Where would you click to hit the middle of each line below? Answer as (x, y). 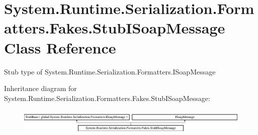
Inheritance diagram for (40, 88)
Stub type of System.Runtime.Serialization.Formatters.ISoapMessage (110, 71)
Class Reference (60, 47)
